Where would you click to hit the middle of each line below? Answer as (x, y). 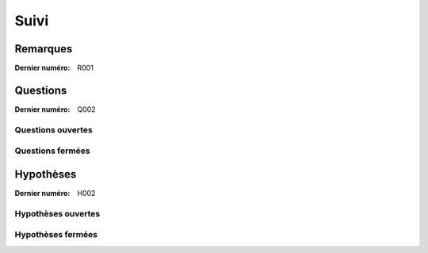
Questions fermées (52, 151)
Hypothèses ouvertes (57, 213)
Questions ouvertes (53, 129)
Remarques (44, 49)
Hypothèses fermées (56, 235)
